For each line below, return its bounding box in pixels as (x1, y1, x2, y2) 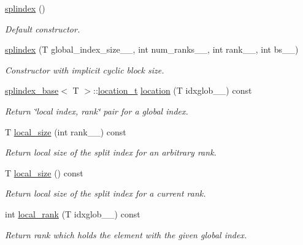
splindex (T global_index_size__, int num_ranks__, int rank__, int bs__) (5, 43, 299, 56)
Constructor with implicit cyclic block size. (5, 63, 164, 76)
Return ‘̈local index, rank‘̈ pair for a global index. (5, 104, 188, 117)
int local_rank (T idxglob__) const (5, 207, 140, 220)
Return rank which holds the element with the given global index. (5, 228, 247, 241)
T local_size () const (5, 166, 83, 179)
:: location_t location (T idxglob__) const (93, 84, 252, 97)
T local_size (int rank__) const (5, 125, 126, 138)
